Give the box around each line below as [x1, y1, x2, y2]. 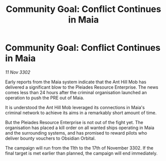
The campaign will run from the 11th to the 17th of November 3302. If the [5, 145, 154, 151]
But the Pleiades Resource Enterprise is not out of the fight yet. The [5, 119, 143, 125]
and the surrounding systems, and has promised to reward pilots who [5, 130, 148, 136]
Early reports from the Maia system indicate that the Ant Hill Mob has [5, 79, 147, 85]
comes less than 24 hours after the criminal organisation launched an [5, 89, 147, 95]
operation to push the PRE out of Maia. [5, 95, 84, 101]
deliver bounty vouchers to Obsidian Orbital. [5, 135, 96, 141]
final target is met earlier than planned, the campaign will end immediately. [5, 150, 158, 156]
